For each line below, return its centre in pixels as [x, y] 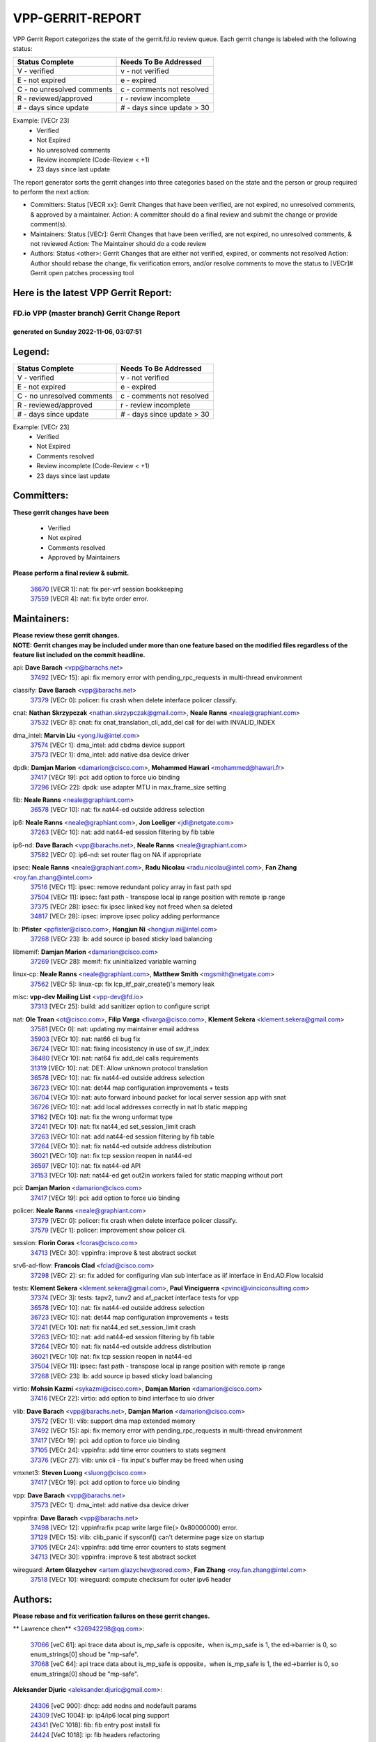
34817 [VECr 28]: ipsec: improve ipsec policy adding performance [125, 916]
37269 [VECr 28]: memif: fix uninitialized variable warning [113, 961]
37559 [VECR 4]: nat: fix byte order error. [89, 599]
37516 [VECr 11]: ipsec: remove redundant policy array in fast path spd [131, 887]
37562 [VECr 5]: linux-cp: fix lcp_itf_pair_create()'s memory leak [123, 984]
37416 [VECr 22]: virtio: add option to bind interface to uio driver [123, 1398]
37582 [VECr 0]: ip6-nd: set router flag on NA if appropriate [116, 854]
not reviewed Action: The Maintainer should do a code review [118, 244]
